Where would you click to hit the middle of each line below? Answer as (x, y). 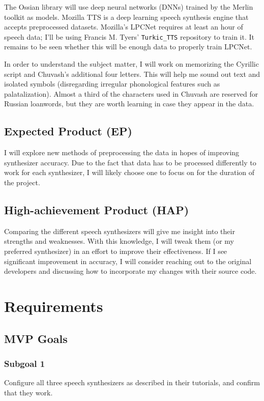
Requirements (54, 306)
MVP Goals (36, 338)
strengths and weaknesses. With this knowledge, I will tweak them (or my (119, 241)
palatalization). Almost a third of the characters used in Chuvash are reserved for (131, 93)
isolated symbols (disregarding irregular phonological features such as (112, 84)
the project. (22, 182)
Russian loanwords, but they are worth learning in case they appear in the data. (129, 104)
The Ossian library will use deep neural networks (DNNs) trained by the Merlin (129, 7)
